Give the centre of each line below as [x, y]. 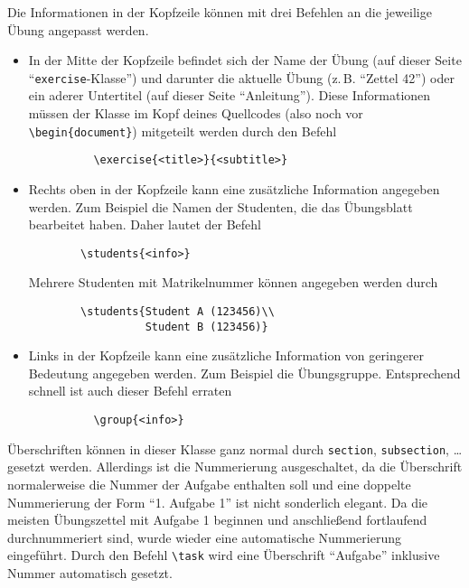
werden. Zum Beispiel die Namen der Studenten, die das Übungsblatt [220, 206]
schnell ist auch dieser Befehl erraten [130, 391]
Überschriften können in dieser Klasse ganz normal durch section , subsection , [228, 448]
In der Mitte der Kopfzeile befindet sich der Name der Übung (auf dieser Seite [245, 60]
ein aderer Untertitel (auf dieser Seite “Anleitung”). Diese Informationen [230, 95]
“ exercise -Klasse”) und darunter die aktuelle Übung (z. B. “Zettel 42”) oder [241, 77]
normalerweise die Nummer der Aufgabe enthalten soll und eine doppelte [209, 484]
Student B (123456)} [206, 327]
